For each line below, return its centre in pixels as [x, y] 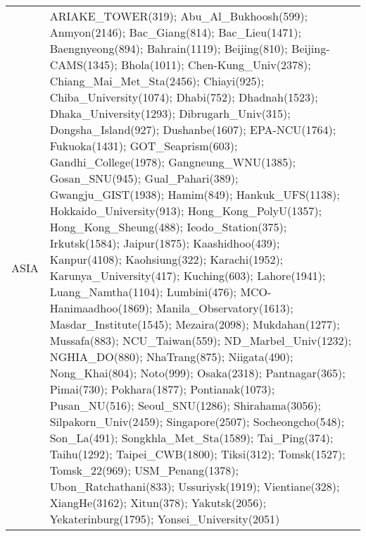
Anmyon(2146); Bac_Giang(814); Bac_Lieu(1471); [175, 32]
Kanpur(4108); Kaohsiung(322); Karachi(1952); [166, 259]
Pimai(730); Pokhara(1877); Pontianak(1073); [162, 389]
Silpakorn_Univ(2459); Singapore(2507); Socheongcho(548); [197, 421]
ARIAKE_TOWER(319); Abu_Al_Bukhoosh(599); [178, 16]
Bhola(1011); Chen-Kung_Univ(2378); [216, 65]
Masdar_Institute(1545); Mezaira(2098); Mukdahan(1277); [195, 324]
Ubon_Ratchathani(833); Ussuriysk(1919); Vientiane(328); [195, 486]
